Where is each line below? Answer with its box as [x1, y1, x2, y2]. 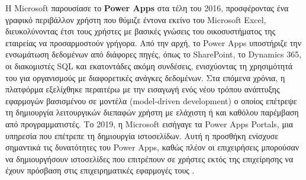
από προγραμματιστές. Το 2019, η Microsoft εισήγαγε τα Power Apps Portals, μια [5, 117, 294, 130]
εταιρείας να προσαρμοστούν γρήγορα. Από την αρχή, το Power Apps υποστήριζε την [5, 36, 301, 49]
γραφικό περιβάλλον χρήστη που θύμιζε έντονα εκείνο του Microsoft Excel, [5, 13, 266, 25]
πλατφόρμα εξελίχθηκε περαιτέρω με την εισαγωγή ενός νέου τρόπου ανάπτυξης [5, 83, 280, 95]
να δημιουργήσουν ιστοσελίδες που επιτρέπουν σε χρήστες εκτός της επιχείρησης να [5, 152, 294, 165]
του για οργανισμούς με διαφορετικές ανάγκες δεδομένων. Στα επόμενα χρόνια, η [5, 71, 285, 83]
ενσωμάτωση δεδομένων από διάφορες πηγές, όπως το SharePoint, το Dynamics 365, [5, 48, 302, 60]
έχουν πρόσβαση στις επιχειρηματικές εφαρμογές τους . [5, 164, 195, 176]
